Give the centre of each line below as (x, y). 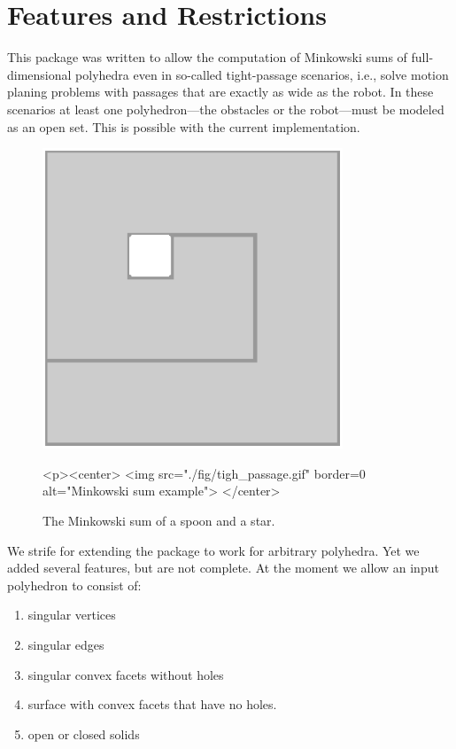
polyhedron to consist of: (74, 585)
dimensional (39, 74)
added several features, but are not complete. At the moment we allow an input (223, 568)
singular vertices (72, 615)
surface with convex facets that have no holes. (152, 704)
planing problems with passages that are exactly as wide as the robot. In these (220, 92)
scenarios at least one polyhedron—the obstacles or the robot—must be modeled (226, 109)
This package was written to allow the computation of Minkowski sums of (207, 57)
